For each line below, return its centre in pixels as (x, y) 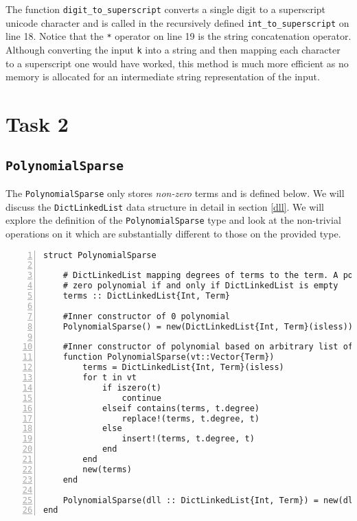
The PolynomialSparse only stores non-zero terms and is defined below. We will (175, 193)
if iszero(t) (131, 387)
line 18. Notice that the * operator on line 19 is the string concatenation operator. (178, 36)
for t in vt (110, 378)
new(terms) (107, 469)
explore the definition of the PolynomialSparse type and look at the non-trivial (173, 220)
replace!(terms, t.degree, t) (191, 418)
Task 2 (37, 124)
